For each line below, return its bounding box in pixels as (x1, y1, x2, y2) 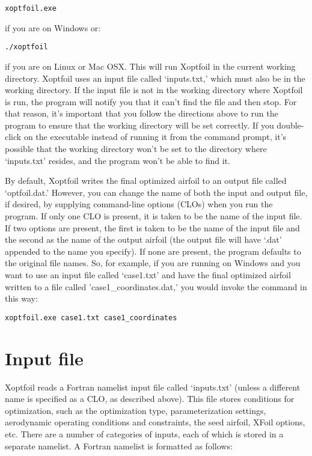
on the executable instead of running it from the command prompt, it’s (23, 130, 287, 143)
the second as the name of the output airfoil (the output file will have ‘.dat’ (5, 233, 282, 246)
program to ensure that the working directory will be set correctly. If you (5, 118, 274, 131)
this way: (5, 292, 38, 305)
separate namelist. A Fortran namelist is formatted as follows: (5, 439, 233, 452)
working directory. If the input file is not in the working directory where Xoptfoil (5, 84, 303, 96)
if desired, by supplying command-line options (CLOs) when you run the (5, 198, 273, 210)
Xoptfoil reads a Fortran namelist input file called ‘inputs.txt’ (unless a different (5, 380, 301, 393)
